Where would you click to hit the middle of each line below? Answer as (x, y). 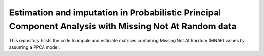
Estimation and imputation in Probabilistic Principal (115, 13)
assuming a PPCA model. (34, 47)
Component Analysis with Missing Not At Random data (123, 26)
